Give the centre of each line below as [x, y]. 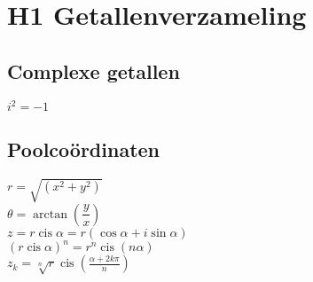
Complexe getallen [94, 70]
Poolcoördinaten [84, 149]
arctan [51, 214]
